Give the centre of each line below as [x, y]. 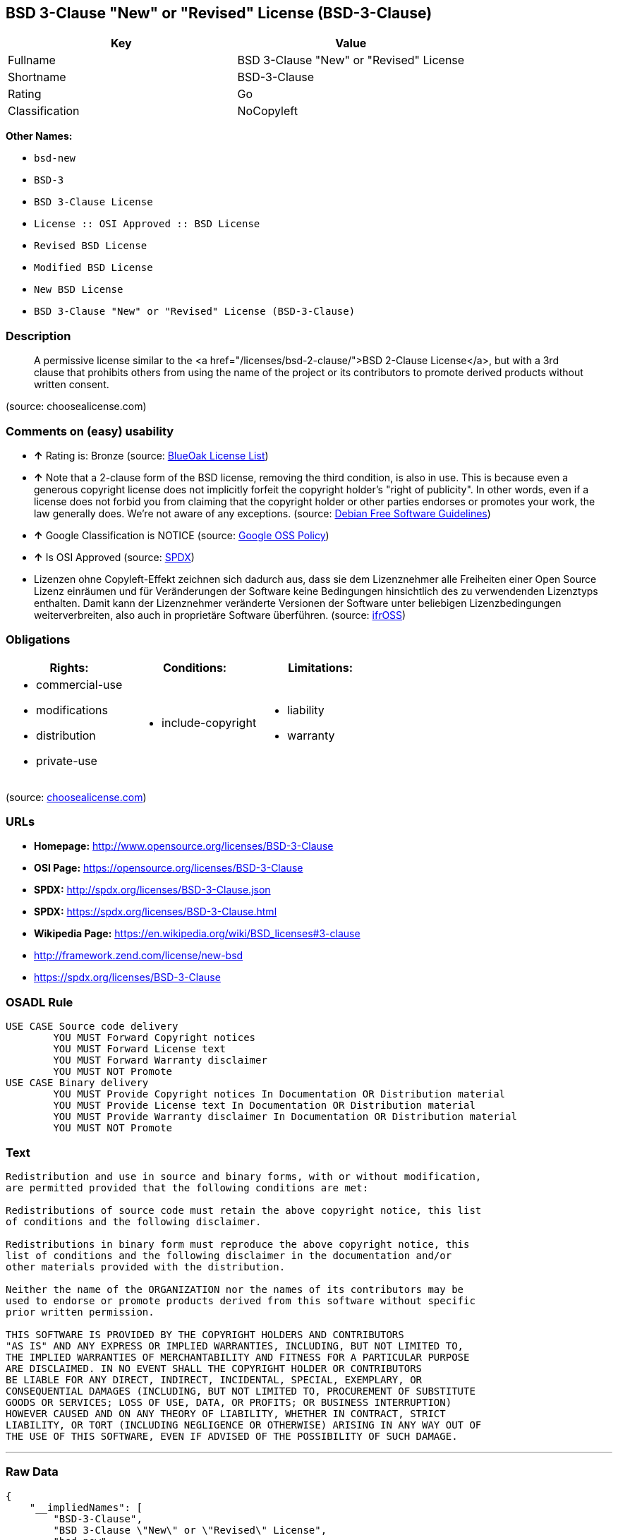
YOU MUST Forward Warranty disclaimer [160, 1060]
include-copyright [209, 722]
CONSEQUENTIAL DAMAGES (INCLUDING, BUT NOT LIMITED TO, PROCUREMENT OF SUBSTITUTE [241, 1391]
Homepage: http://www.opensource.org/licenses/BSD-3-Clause [184, 846]
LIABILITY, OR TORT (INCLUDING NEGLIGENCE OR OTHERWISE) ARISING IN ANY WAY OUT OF [244, 1425]
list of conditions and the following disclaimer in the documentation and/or [229, 1255]
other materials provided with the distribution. [146, 1267]
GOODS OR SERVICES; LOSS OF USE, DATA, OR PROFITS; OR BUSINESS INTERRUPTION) [229, 1402]
